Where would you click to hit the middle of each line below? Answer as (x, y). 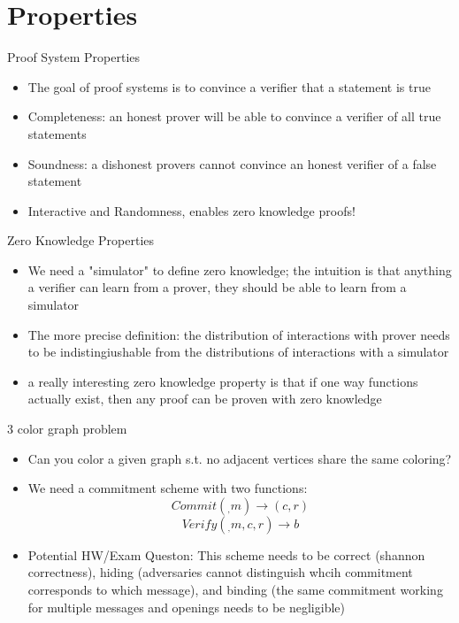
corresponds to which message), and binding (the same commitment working (235, 589)
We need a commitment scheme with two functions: (168, 488)
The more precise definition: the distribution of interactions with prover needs (239, 334)
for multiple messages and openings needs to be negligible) (186, 607)
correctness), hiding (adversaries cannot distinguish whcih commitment (220, 572)
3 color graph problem (67, 429)
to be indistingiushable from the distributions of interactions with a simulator (238, 352)
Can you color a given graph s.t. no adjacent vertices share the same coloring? (240, 458)
